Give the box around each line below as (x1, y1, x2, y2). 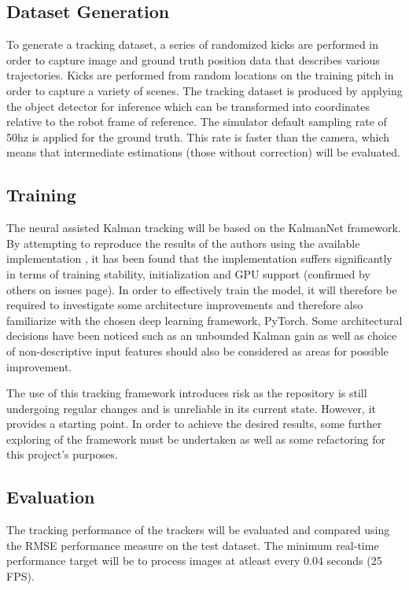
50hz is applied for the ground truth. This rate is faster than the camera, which (6, 128, 390, 145)
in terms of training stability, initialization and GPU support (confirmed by (6, 265, 370, 282)
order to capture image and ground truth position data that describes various (6, 51, 380, 68)
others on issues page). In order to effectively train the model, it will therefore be (6, 281, 397, 297)
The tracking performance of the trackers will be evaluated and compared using (6, 522, 390, 538)
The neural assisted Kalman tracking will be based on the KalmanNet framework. (6, 219, 401, 236)
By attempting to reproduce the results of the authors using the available (6, 234, 360, 251)
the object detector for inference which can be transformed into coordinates (6, 98, 370, 114)
